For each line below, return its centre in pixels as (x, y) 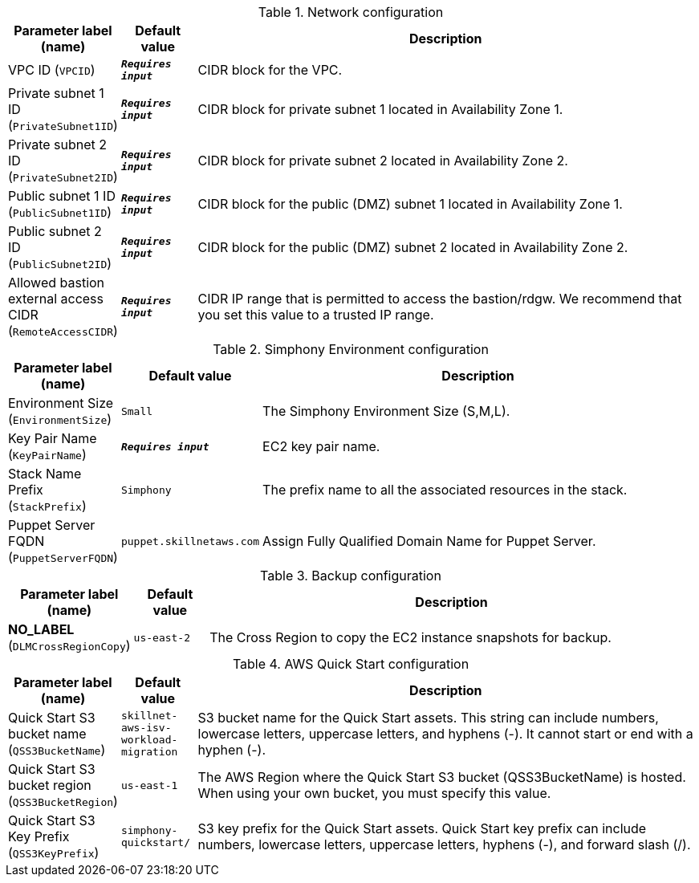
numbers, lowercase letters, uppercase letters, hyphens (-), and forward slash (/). (444, 844)
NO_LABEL (41, 629)
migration (149, 752)
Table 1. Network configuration (351, 12)
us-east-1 (149, 785)
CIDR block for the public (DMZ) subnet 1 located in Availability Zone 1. (410, 204)
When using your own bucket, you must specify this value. (374, 793)
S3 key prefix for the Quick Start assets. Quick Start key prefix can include (422, 828)
